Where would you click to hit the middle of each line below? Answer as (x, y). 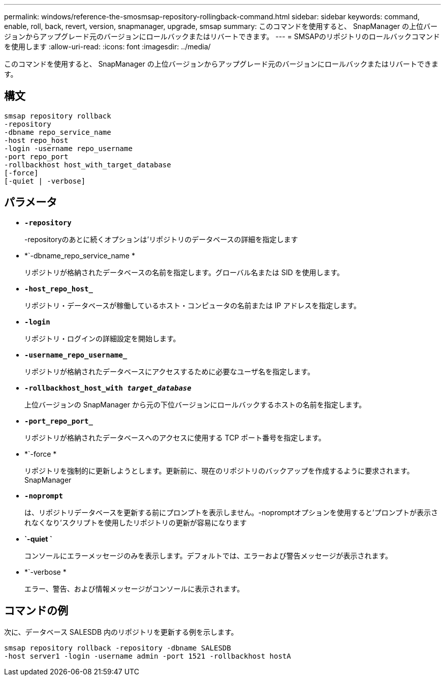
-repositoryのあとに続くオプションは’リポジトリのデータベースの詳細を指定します (161, 239)
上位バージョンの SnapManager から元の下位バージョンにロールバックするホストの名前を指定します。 (195, 404)
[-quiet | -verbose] (45, 181)
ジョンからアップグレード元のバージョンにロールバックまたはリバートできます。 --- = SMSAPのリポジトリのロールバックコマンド (222, 36)
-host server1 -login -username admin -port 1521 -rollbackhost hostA (148, 656)
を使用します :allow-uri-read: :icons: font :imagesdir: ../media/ (107, 47)
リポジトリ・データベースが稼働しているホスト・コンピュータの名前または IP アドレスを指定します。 (193, 305)
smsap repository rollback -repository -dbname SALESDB (118, 648)
